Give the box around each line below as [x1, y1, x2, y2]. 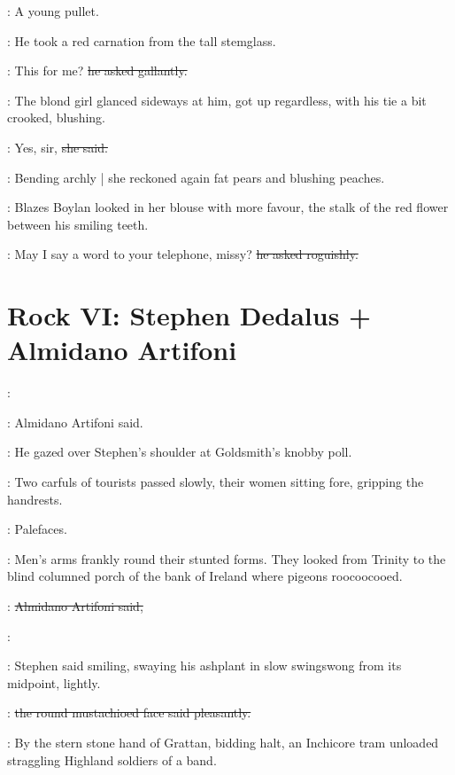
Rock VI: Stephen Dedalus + [7, 297, 372, 333]
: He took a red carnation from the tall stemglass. [7, 31, 276, 50]
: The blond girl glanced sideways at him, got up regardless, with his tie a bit [7, 90, 427, 109]
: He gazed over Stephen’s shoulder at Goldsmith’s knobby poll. [7, 442, 352, 461]
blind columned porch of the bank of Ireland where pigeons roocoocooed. [7, 567, 403, 585]
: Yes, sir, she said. [7, 137, 108, 156]
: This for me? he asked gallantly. [7, 61, 188, 80]
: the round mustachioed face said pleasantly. [7, 703, 251, 722]
